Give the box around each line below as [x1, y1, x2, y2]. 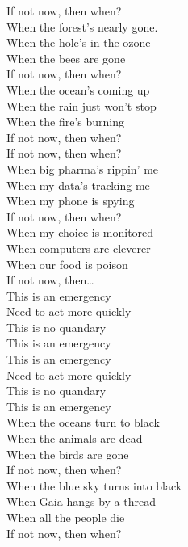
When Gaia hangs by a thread [6, 493, 156, 510]
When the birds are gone [6, 445, 129, 462]
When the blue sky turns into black [6, 477, 182, 494]
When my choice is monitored [6, 224, 154, 241]
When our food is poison [6, 255, 128, 272]
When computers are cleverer [6, 239, 151, 256]
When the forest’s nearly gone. [6, 18, 158, 35]
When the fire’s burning [6, 113, 125, 130]
